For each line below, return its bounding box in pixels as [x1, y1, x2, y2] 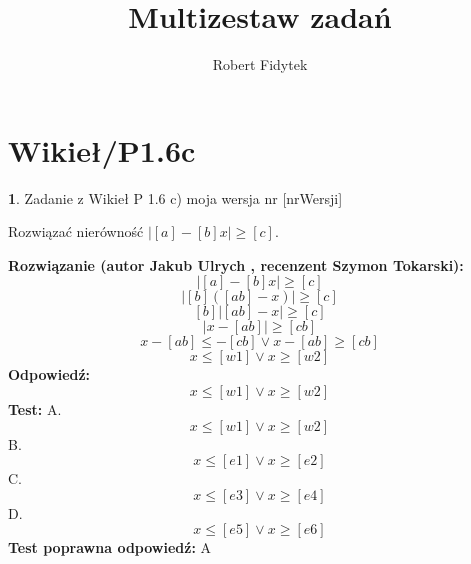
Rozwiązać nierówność [8, 221, 144, 242]
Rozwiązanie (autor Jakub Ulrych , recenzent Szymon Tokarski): [8, 254, 464, 275]
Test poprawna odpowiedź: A [8, 537, 212, 558]
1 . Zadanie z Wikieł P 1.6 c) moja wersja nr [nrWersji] [8, 187, 343, 208]
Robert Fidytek [212, 54, 308, 75]
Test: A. [8, 399, 62, 420]
